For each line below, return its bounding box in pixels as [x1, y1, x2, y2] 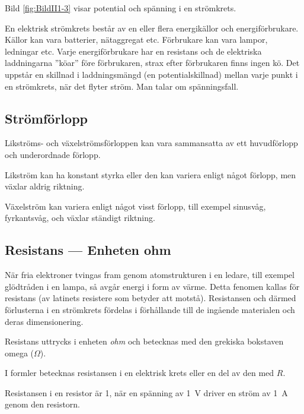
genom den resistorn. [5, 398, 81, 410]
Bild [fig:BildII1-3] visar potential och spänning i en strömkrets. [5, 2, 236, 14]
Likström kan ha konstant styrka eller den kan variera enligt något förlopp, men [5, 168, 296, 181]
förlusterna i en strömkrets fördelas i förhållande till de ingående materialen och [5, 303, 295, 315]
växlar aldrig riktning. [5, 180, 85, 192]
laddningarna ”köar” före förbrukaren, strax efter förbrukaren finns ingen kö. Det [5, 56, 300, 69]
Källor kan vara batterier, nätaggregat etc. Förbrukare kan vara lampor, [5, 33, 268, 46]
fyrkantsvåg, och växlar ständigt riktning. [5, 211, 155, 224]
